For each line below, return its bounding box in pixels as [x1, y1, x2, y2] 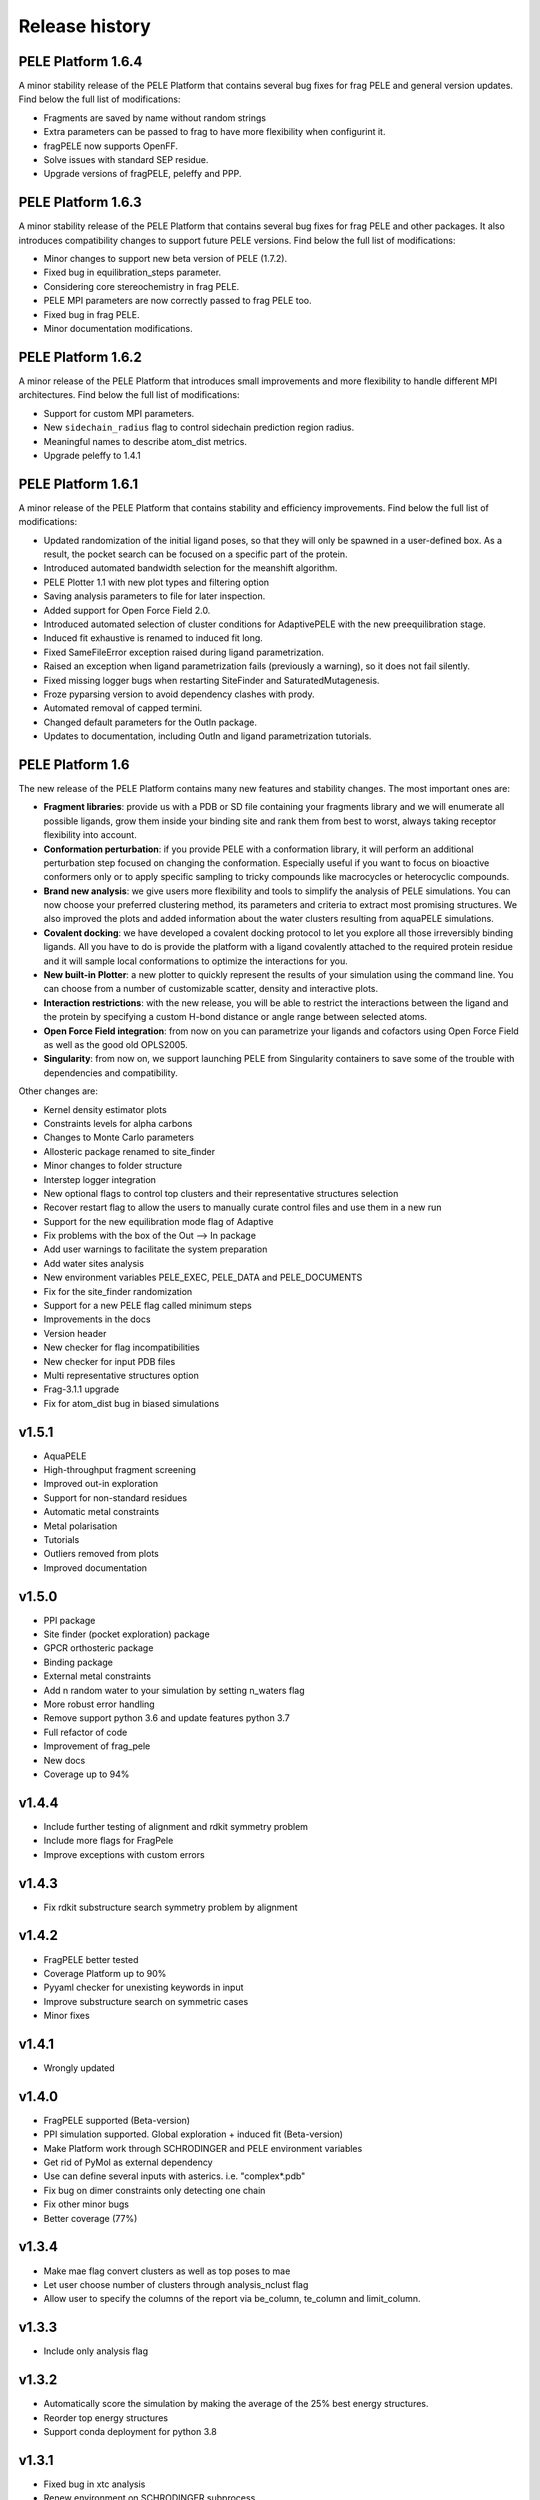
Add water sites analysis [43, 1257, 145, 1269]
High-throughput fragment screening [43, 1464, 197, 1476]
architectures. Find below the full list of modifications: [18, 389, 240, 401]
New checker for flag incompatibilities [43, 1341, 200, 1354]
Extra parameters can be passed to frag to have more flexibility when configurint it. [43, 126, 386, 138]
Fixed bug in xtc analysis [43, 2478, 146, 2490]
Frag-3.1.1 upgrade [43, 1383, 120, 1395]
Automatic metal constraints [43, 1506, 160, 1518]
